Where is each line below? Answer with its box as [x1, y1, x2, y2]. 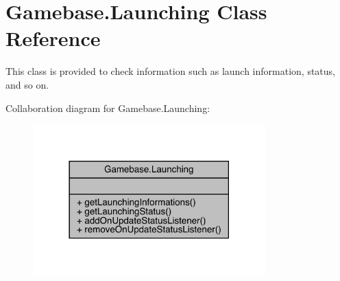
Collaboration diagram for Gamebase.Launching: [5, 100, 210, 115]
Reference [5, 24, 101, 52]
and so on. [5, 77, 49, 91]
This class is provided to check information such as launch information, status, [5, 64, 336, 78]
